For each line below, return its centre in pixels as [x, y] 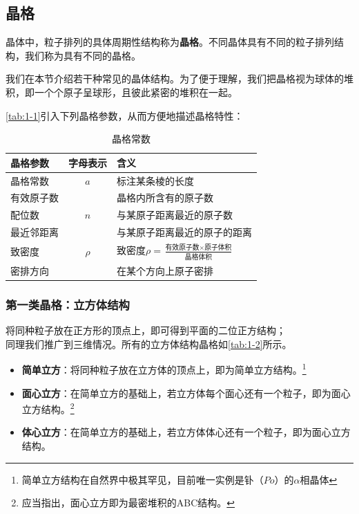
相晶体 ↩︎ [319, 479]
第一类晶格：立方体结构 [68, 304]
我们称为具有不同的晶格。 [83, 55]
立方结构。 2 [48, 408]
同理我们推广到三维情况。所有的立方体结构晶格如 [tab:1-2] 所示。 [149, 343]
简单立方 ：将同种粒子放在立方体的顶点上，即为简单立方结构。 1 [164, 369]
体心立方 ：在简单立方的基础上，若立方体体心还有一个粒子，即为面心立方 [186, 432]
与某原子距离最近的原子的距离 [184, 232]
